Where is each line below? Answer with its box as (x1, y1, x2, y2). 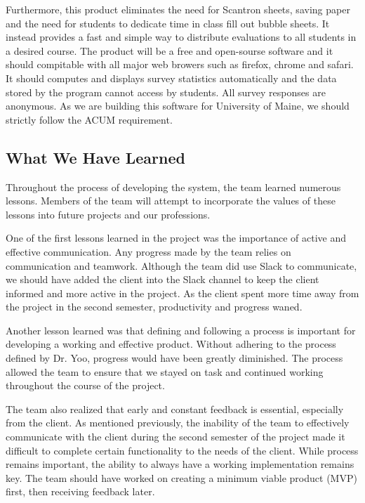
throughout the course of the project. (6, 378, 165, 393)
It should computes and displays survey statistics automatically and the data (6, 70, 337, 85)
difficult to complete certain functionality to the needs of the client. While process (6, 443, 359, 457)
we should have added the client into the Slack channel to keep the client (6, 272, 319, 287)
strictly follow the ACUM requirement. (6, 112, 173, 126)
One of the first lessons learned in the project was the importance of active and (6, 230, 347, 245)
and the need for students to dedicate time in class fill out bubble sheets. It (6, 15, 330, 30)
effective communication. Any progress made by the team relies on (6, 244, 291, 259)
